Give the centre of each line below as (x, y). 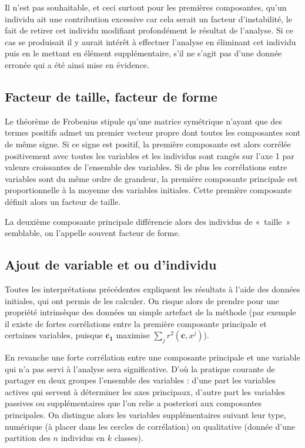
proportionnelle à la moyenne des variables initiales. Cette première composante (148, 190)
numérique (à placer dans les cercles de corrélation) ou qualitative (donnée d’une (150, 426)
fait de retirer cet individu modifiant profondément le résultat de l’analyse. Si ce (149, 30)
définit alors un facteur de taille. (63, 201)
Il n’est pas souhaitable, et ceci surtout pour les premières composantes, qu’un (146, 7)
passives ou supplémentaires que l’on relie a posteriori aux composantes (133, 403)
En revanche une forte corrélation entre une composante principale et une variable (152, 357)
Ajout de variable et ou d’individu (111, 265)
